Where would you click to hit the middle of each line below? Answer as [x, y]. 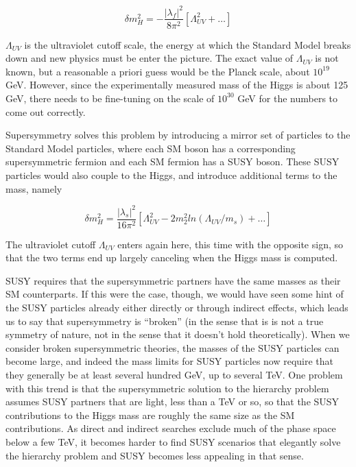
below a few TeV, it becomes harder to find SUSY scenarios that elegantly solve [173, 441]
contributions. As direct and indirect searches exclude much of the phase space [171, 428]
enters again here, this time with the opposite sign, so [230, 244]
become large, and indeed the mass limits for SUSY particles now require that [170, 361]
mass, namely [34, 188]
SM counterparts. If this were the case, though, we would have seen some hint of [175, 294]
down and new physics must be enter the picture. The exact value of [150, 58]
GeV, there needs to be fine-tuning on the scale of [110, 98]
